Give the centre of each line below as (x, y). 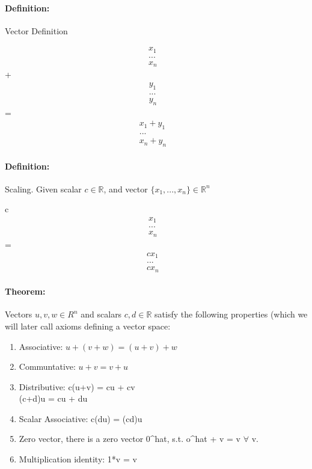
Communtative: (47, 366)
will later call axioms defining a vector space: (88, 326)
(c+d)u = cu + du (53, 398)
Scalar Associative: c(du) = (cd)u (81, 418)
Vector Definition (36, 30)
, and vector (126, 189)
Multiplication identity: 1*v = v (78, 459)
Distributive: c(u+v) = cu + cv (77, 386)
